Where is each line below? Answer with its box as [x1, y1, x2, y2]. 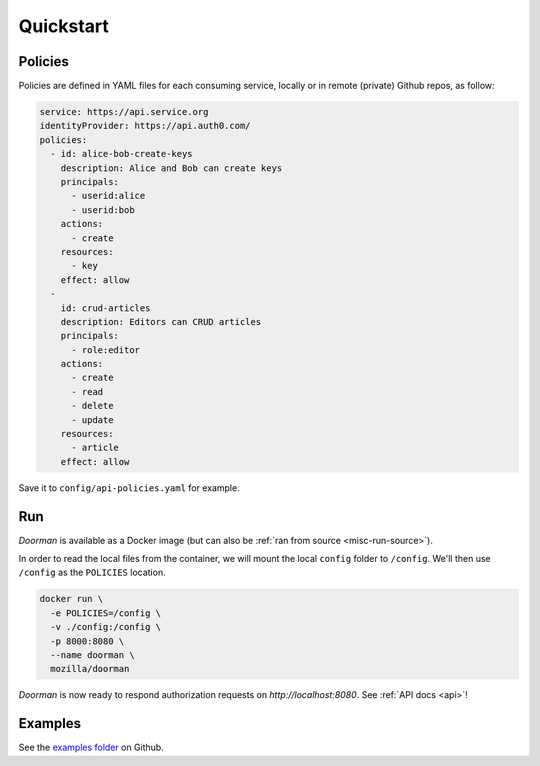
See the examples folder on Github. [18, 741, 164, 754]
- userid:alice [71, 190, 146, 202]
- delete [71, 400, 114, 412]
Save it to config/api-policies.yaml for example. [18, 481, 240, 494]
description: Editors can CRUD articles [60, 316, 262, 327]
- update [71, 414, 114, 425]
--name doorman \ [50, 650, 135, 661]
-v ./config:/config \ [50, 621, 162, 633]
